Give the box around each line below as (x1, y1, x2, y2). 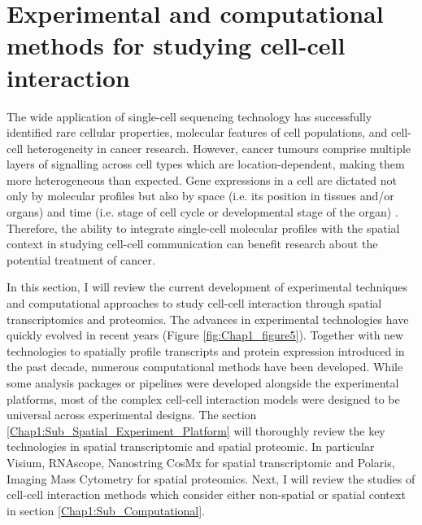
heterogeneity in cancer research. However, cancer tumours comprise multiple (26, 139, 411, 156)
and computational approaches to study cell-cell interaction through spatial (7, 295, 382, 312)
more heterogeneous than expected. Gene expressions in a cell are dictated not (7, 171, 398, 188)
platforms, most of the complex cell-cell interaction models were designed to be (7, 390, 400, 407)
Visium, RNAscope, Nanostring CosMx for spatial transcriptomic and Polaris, (7, 453, 395, 470)
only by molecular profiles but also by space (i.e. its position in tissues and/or (7, 187, 394, 204)
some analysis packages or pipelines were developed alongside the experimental (7, 374, 399, 391)
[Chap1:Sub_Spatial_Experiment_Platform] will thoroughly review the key (7, 422, 385, 439)
